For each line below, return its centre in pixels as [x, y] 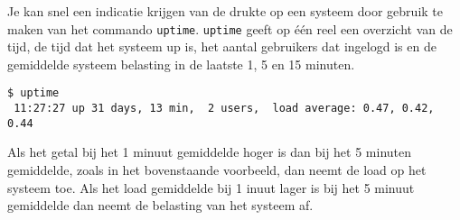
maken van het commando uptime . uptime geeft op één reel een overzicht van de [230, 28]
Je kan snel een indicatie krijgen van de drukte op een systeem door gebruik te [225, 11]
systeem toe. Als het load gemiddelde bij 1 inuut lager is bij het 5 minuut [211, 187]
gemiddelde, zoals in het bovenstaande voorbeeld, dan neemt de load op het [217, 170]
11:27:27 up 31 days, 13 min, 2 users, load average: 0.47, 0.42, [224, 109]
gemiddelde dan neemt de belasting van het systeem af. [160, 205]
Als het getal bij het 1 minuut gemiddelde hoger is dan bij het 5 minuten [210, 152]
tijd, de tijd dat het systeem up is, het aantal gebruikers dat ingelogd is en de [222, 46]
